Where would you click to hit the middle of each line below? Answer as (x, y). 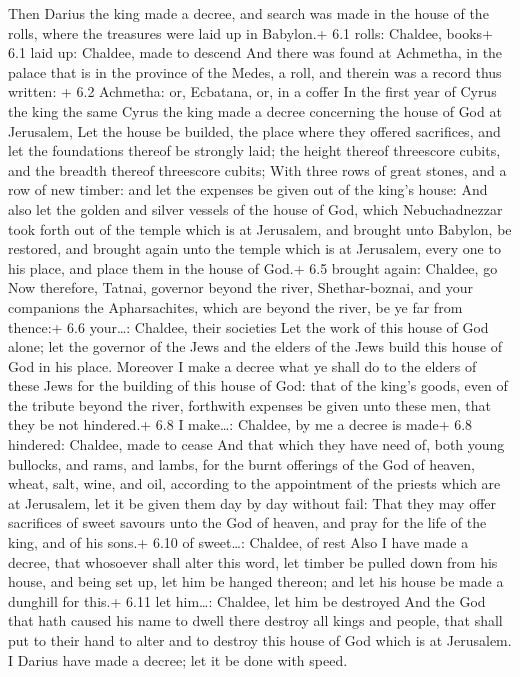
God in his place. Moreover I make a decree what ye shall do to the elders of (242, 365)
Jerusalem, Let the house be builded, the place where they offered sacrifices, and (254, 130)
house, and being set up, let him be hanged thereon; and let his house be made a (256, 581)
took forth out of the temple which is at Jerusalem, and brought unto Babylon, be (260, 228)
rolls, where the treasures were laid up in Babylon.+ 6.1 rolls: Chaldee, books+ (250, 32)
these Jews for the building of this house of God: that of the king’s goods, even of (258, 385)
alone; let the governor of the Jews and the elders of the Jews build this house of (255, 346)
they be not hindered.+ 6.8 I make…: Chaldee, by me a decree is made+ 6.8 (240, 424)
